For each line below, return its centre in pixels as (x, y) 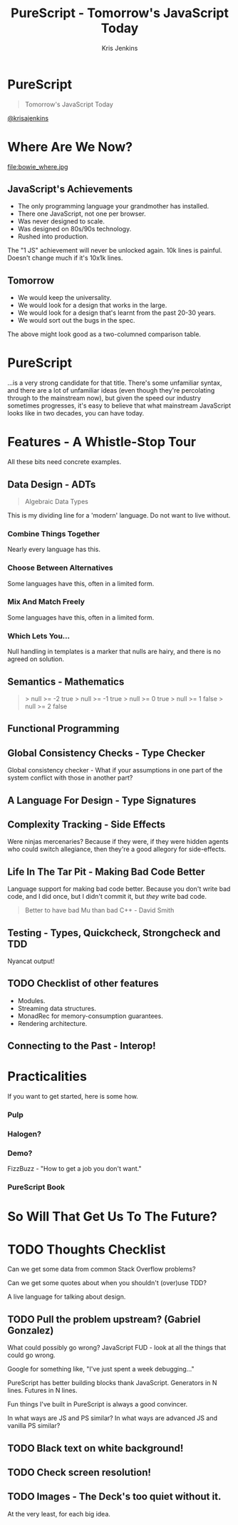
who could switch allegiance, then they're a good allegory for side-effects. (117, 849)
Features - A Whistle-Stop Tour (102, 442)
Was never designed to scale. (61, 221)
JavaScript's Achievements (70, 190)
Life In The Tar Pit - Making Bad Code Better (106, 871)
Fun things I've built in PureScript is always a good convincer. (98, 1404)
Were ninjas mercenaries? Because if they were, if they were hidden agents (118, 842)
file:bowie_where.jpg (38, 166)
